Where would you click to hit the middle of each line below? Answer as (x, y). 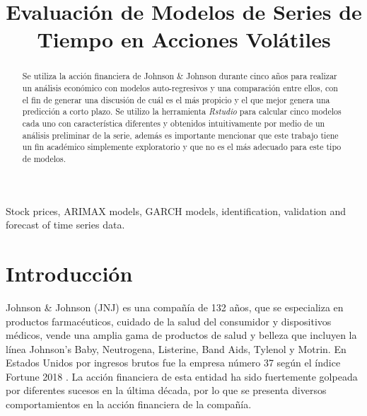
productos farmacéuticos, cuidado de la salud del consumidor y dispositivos (169, 321)
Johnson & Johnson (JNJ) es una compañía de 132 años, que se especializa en (175, 307)
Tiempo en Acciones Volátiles (184, 39)
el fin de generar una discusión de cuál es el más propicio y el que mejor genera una (176, 99)
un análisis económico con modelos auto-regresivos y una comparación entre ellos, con (180, 88)
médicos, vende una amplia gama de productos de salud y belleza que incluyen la (181, 335)
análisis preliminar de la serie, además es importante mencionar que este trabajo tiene (180, 135)
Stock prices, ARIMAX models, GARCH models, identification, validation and (176, 210)
